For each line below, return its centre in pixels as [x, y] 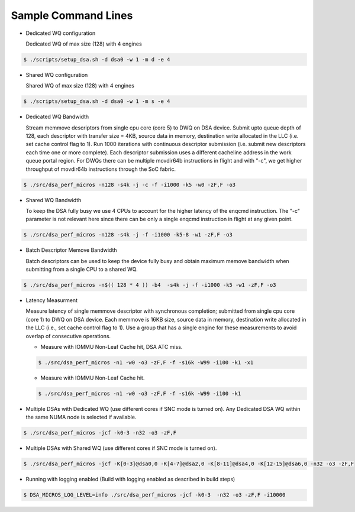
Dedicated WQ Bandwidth [57, 117]
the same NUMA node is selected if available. [81, 417]
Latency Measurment [52, 300]
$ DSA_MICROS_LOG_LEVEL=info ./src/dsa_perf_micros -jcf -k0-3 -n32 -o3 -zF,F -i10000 [154, 495]
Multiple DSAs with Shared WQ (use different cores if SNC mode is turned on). [121, 448]
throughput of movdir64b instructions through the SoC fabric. [101, 169]
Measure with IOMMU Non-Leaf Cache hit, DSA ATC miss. [112, 347]
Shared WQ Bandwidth [54, 200]
